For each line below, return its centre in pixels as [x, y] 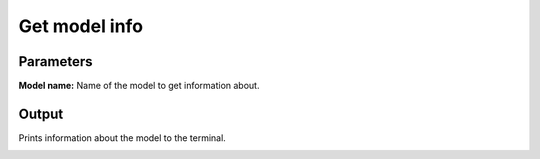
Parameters [55, 61]
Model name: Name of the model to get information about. [139, 86]
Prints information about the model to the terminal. [122, 137]
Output [41, 113]
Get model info [81, 26]
